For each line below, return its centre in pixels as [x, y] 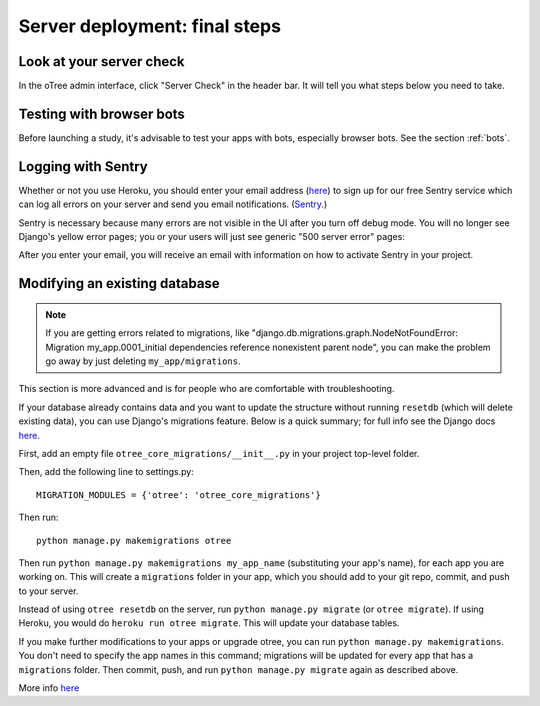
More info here [49, 688]
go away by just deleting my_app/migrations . [143, 361]
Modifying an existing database [119, 283]
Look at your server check [101, 61]
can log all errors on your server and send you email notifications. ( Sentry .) [173, 204]
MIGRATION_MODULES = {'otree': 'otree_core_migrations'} [179, 494]
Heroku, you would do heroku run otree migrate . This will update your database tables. [209, 623]
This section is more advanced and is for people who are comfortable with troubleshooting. [206, 389]
